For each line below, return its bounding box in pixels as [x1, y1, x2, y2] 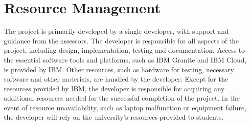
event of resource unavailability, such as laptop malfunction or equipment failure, [4, 102, 247, 112]
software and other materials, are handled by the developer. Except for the [4, 74, 228, 84]
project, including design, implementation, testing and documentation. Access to [4, 45, 245, 55]
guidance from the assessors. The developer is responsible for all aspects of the [4, 35, 239, 45]
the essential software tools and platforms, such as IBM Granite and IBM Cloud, [4, 54, 247, 64]
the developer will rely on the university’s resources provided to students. [4, 112, 224, 122]
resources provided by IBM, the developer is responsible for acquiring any [4, 83, 225, 93]
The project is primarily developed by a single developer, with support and [4, 26, 229, 36]
